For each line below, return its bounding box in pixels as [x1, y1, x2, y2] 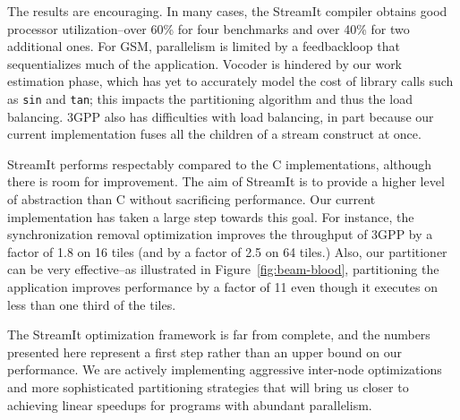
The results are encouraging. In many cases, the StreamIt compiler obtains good [7, 2, 447, 20]
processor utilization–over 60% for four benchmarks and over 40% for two [7, 19, 410, 38]
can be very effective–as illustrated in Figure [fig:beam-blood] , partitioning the [7, 260, 439, 279]
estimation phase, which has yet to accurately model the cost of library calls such [7, 72, 454, 90]
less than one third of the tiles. [7, 295, 176, 313]
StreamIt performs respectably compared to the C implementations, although [7, 154, 432, 173]
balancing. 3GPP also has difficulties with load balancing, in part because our [7, 107, 434, 125]
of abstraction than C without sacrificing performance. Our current [7, 190, 376, 208]
